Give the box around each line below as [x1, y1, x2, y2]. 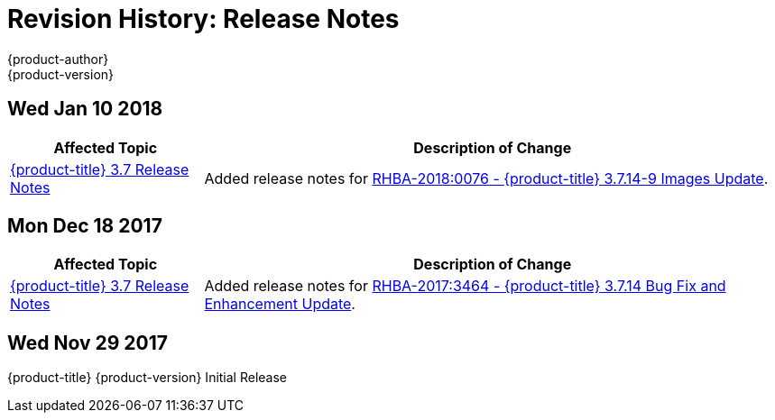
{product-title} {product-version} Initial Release [7, 370, 288, 386]
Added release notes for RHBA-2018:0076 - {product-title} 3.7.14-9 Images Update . [204, 169, 769, 187]
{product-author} [7, 50, 109, 67]
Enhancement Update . [204, 295, 355, 314]
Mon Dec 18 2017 [7, 215, 162, 238]
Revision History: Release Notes [7, 4, 400, 34]
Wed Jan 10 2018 [7, 97, 163, 121]
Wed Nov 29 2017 [7, 331, 169, 354]
